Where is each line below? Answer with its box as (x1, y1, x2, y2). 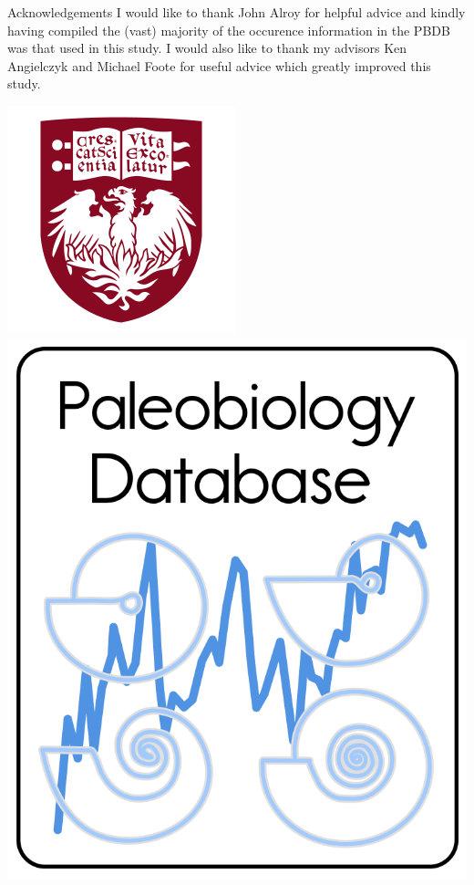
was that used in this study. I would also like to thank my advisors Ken (7, 38, 407, 57)
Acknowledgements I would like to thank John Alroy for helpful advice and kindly (7, 3, 466, 21)
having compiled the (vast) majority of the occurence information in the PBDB (7, 20, 450, 39)
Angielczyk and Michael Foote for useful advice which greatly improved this (7, 56, 431, 75)
